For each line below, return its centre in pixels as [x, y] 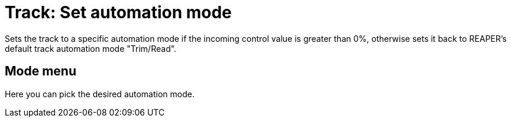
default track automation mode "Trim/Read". [91, 48]
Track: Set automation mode [118, 12]
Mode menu [41, 71]
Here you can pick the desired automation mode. [100, 94]
